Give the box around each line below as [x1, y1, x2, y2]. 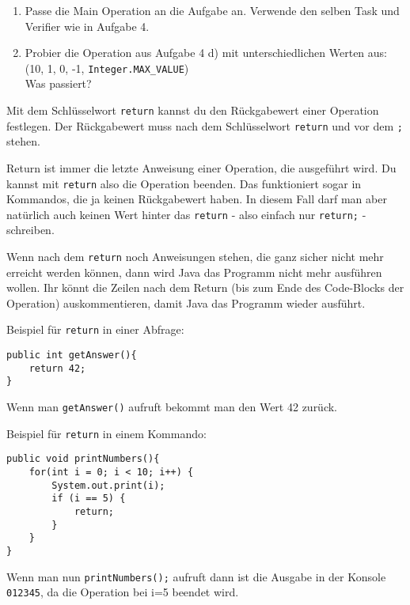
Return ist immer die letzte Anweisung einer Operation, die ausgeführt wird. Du [6, 159, 397, 176]
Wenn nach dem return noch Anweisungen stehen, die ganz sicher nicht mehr [6, 248, 384, 265]
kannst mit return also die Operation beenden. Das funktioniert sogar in [6, 175, 362, 191]
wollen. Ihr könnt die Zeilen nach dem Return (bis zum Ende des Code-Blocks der [6, 279, 404, 296]
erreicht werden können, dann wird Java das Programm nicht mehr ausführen [6, 263, 382, 280]
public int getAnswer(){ [6, 350, 137, 361]
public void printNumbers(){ [6, 453, 160, 465]
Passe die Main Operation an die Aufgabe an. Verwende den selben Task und [25, 2, 400, 18]
